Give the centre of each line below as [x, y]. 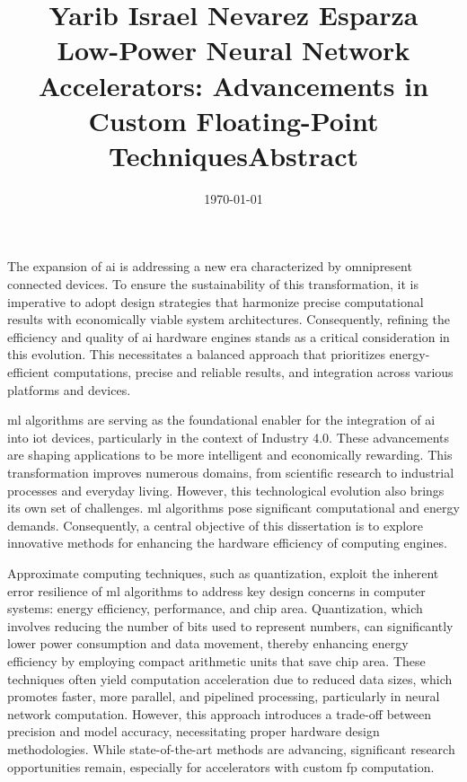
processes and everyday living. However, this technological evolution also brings [226, 490]
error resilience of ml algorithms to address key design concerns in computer [216, 590]
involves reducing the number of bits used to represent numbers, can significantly [230, 625]
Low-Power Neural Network [233, 50]
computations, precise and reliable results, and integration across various [253, 372]
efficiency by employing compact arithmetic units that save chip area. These [216, 660]
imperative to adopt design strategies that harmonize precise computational [216, 301]
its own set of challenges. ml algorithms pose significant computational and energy [233, 508]
